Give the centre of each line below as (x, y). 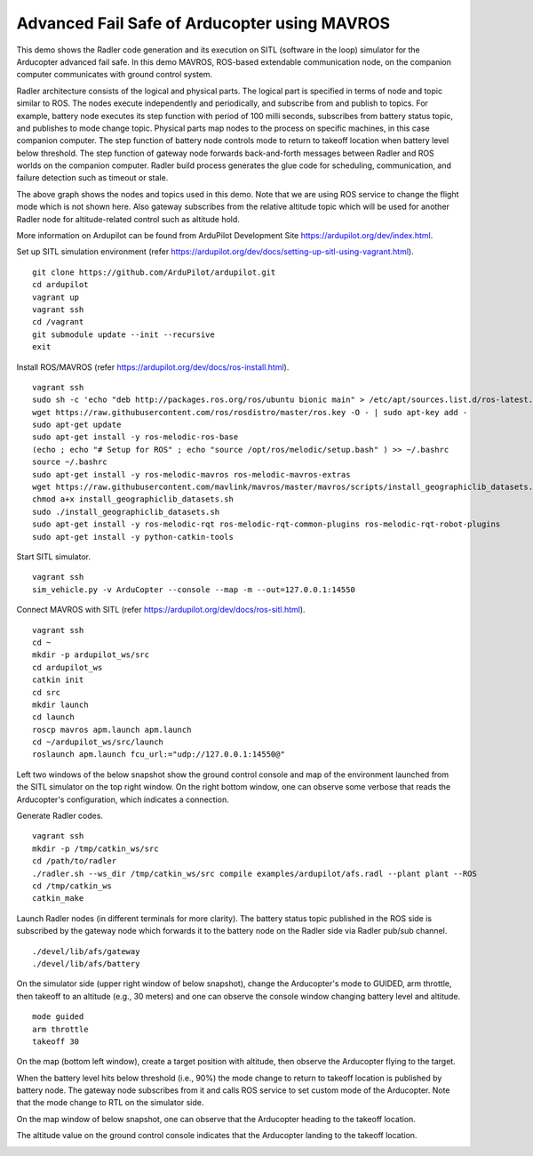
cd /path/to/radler (75, 861)
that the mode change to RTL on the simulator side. (110, 1103)
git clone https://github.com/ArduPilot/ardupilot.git (154, 272)
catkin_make (58, 899)
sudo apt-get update (77, 425)
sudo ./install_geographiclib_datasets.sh (126, 512)
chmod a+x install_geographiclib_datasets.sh (133, 499)
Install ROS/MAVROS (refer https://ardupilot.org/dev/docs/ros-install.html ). (153, 367)
